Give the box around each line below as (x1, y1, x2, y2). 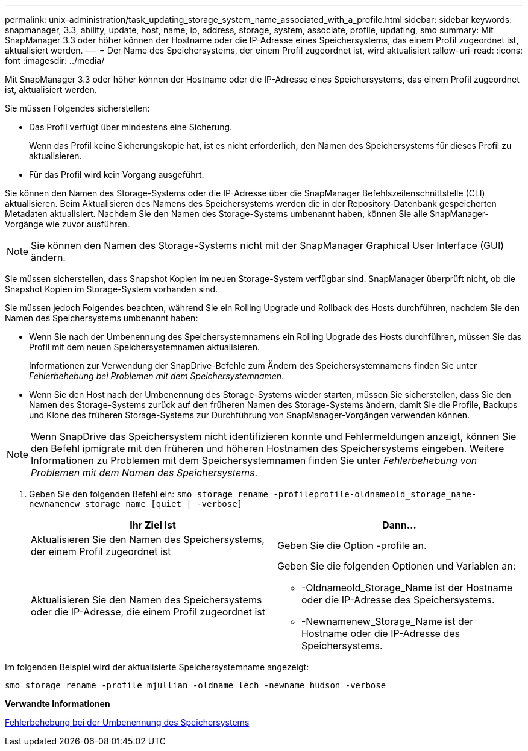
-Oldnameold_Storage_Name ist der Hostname (301, 582, 513, 594)
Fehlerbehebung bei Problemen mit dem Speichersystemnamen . (29, 371, 284, 381)
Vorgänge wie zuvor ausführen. (5, 219, 130, 229)
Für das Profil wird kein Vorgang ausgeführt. (29, 169, 204, 180)
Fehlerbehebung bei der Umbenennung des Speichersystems (5, 717, 250, 727)
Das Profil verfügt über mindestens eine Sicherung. (29, 122, 233, 132)
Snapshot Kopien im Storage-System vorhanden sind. (5, 284, 218, 294)
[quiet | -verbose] (151, 499, 243, 509)
